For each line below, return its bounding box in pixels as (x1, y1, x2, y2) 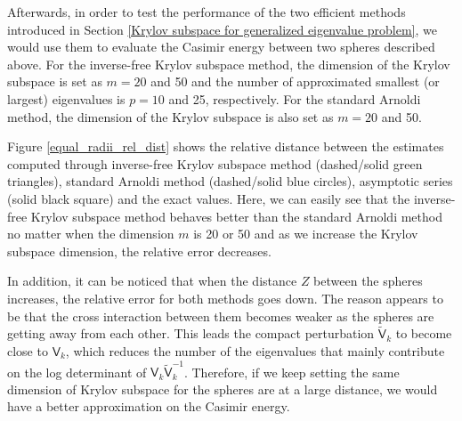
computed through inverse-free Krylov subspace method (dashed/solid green (7, 154, 423, 173)
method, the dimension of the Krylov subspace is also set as (7, 107, 334, 125)
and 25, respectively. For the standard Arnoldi (168, 89, 421, 108)
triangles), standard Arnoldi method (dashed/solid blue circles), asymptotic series (7, 172, 453, 190)
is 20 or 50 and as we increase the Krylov (193, 224, 418, 243)
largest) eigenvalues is (7, 89, 126, 108)
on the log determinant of (7, 362, 147, 381)
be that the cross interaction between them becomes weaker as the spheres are (7, 306, 434, 325)
